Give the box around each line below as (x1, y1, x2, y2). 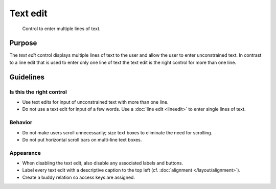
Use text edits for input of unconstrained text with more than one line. (22, 99, 169, 105)
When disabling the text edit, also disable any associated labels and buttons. (22, 160, 183, 166)
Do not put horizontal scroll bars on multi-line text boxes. (22, 136, 142, 143)
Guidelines (9, 73, 44, 81)
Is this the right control (9, 88, 67, 96)
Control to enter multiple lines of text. (22, 26, 101, 32)
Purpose (9, 39, 37, 48)
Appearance (9, 149, 41, 156)
